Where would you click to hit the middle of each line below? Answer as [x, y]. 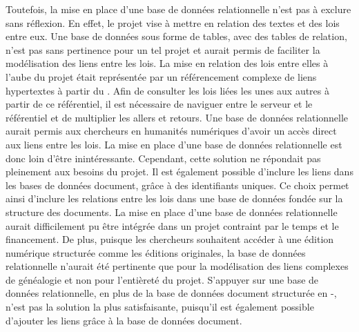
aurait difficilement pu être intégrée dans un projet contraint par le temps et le [172, 225]
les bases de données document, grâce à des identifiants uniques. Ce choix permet [177, 185]
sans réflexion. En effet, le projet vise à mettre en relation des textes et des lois [173, 22]
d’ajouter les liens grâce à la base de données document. [124, 320]
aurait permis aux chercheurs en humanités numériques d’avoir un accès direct [171, 131]
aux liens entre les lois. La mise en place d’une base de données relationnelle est [174, 144]
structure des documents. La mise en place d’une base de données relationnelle [172, 212]
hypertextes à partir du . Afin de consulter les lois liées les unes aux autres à [167, 90]
